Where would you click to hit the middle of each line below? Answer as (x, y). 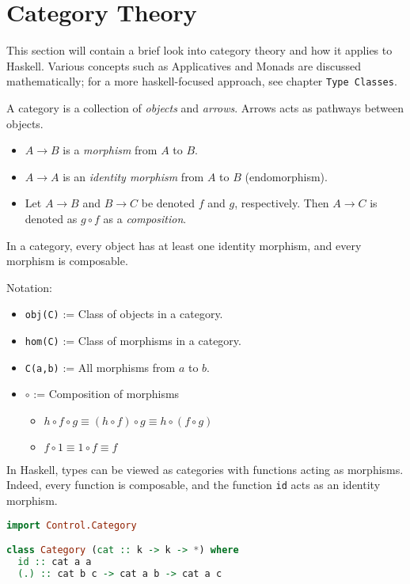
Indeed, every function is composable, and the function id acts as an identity (194, 485)
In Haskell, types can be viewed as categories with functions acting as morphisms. (205, 469)
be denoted (168, 203)
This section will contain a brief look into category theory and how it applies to (199, 50)
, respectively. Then (282, 203)
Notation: (29, 287)
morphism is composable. (67, 261)
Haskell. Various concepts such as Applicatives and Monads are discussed (184, 65)
